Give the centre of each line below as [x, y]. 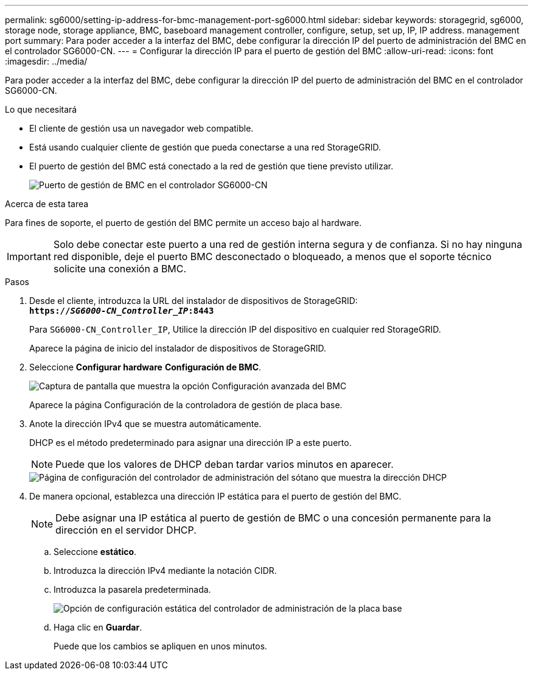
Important [29, 256]
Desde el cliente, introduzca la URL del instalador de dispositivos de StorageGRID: [193, 301]
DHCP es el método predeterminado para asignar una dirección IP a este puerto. [190, 443]
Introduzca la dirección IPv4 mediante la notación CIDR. [165, 571]
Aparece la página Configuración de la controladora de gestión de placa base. [186, 405]
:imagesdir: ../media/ [46, 61]
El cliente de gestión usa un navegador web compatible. [141, 128]
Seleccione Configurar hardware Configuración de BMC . [145, 367]
